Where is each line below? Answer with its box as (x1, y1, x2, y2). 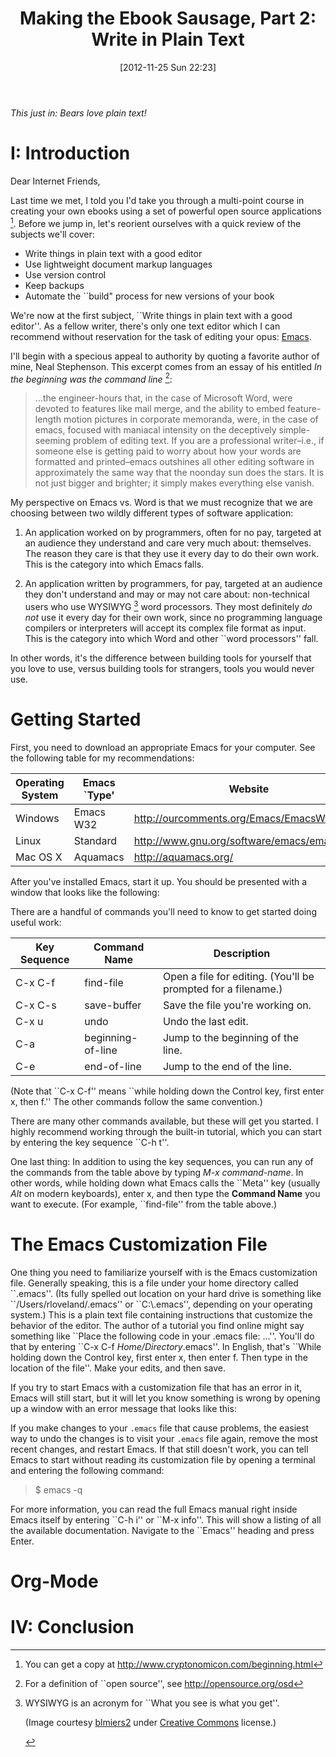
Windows (15, 811, 60, 825)
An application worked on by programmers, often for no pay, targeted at (24, 527, 322, 539)
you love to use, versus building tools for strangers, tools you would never (10, 662, 315, 674)
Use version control (24, 268, 107, 281)
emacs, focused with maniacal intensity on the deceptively (34, 424, 277, 436)
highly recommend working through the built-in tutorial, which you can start (10, 1125, 322, 1137)
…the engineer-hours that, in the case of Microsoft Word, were (34, 392, 293, 404)
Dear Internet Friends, (10, 175, 101, 187)
